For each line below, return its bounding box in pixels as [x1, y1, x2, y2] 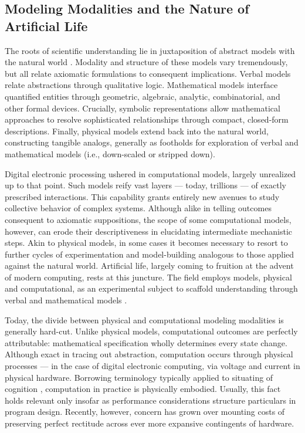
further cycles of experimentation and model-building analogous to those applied [5, 248, 294, 260]
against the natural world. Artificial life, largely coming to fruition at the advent [5, 259, 294, 272]
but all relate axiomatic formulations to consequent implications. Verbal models [5, 67, 291, 79]
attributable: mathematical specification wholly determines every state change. [5, 336, 287, 349]
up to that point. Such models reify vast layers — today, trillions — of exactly [5, 179, 286, 191]
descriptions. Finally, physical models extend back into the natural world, [5, 124, 269, 137]
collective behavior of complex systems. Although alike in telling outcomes [5, 202, 272, 214]
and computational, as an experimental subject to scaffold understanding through [5, 282, 298, 295]
